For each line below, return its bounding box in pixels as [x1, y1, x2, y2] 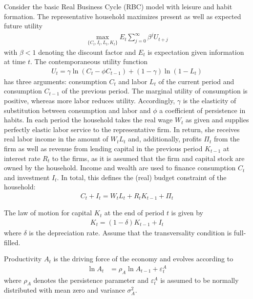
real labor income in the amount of [4, 134, 108, 144]
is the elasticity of [183, 95, 236, 105]
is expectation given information [148, 46, 244, 57]
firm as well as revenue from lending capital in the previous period [4, 143, 203, 153]
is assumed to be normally [160, 275, 239, 285]
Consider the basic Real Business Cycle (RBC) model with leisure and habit [4, 1, 232, 11]
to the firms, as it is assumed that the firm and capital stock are [52, 153, 245, 163]
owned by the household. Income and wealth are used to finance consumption [4, 162, 236, 173]
